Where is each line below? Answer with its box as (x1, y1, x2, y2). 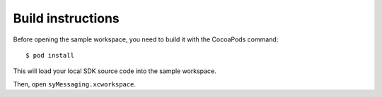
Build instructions (13, 11, 120, 26)
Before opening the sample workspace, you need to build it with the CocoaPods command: (13, 35, 279, 44)
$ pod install (25, 51, 74, 59)
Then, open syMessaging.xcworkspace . (13, 79, 136, 88)
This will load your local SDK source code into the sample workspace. (13, 67, 217, 75)
